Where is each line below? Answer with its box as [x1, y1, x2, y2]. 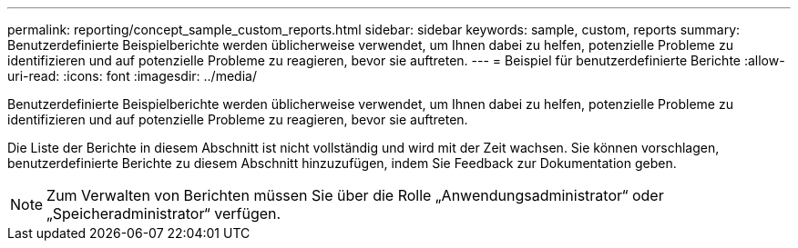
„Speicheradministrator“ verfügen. [46, 204, 281, 223]
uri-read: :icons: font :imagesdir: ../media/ [7, 68, 257, 84]
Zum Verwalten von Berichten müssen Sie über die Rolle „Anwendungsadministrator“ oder [46, 186, 664, 204]
